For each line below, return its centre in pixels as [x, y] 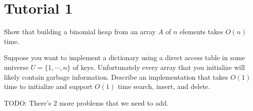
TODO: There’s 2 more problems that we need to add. [86, 102]
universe [16, 67]
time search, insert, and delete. [164, 86]
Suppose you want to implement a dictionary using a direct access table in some [125, 57]
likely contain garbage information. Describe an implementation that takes [116, 77]
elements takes [201, 32]
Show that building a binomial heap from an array [80, 32]
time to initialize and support [48, 86]
